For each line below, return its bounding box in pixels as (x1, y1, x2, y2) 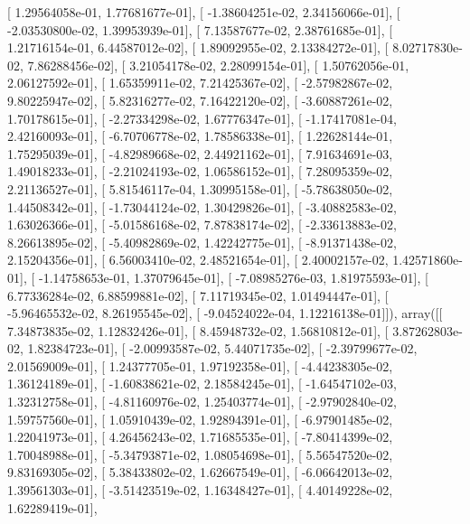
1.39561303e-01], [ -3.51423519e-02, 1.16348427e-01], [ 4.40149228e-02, (7, 481, 393, 500)
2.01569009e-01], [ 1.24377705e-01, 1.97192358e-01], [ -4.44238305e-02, (7, 356, 393, 375)
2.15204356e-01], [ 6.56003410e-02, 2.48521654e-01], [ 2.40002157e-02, (7, 250, 389, 269)
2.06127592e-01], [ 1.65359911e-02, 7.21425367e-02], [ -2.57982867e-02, (7, 73, 393, 92)
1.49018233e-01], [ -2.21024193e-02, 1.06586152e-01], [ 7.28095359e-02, (7, 162, 393, 181)
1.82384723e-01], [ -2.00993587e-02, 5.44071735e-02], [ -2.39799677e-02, (27, 339, 418, 358)
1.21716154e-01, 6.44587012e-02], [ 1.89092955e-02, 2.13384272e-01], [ (7, 38, 389, 57)
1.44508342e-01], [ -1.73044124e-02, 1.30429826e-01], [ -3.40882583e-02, (7, 197, 397, 216)
